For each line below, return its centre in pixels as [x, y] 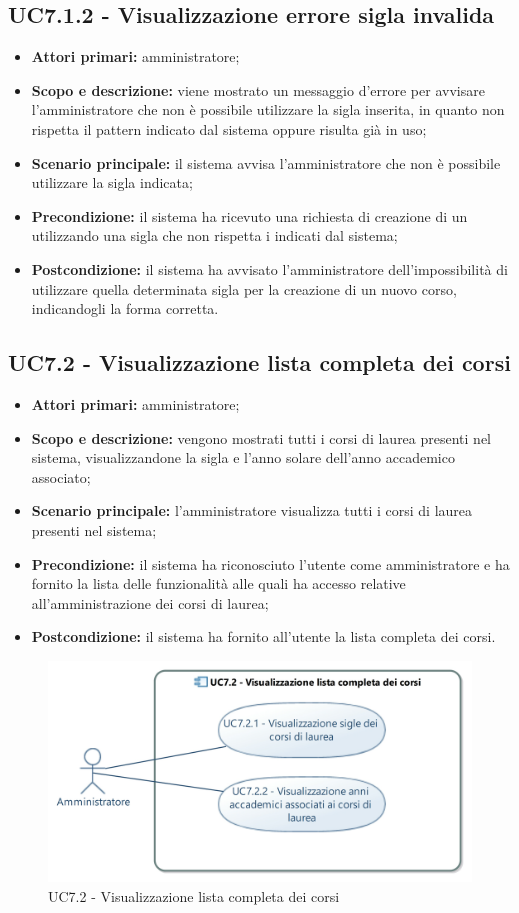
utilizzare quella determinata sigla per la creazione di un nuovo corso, [244, 288]
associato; [61, 476]
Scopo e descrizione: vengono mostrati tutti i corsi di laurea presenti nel [261, 437]
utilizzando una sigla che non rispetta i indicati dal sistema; [214, 235]
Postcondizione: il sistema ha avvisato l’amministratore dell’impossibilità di [269, 268]
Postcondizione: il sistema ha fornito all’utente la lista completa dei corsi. [263, 636]
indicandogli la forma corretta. [125, 308]
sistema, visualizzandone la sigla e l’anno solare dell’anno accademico [243, 457]
